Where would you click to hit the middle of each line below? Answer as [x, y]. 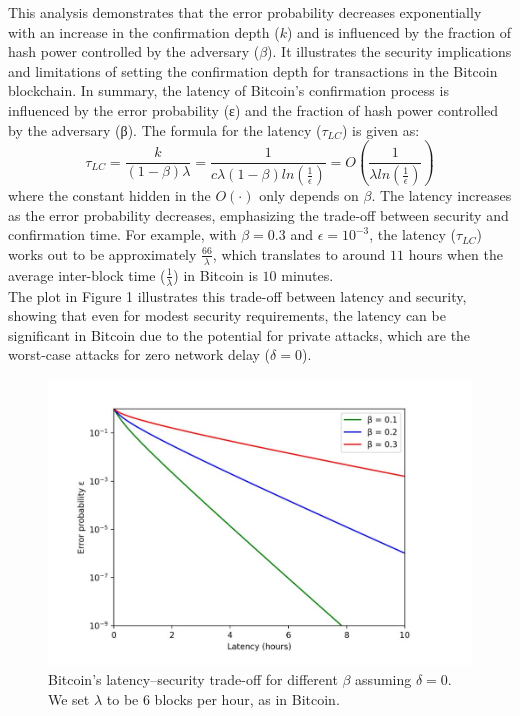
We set [69, 698]
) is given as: [381, 129]
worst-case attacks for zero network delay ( [139, 354]
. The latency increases [441, 195]
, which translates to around [299, 253]
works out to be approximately [102, 253]
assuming [383, 678]
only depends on [309, 195]
